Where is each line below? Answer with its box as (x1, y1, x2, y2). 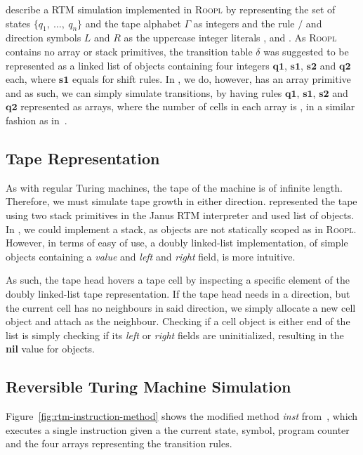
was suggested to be (263, 44, 349, 58)
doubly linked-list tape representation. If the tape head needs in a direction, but (6, 286, 350, 301)
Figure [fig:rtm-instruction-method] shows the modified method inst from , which (6, 409, 358, 423)
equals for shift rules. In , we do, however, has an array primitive (72, 72, 351, 86)
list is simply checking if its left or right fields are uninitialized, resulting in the (6, 327, 344, 342)
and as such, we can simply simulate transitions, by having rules (6, 85, 282, 100)
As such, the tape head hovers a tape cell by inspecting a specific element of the (6, 272, 350, 287)
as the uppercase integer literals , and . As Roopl (124, 30, 337, 45)
